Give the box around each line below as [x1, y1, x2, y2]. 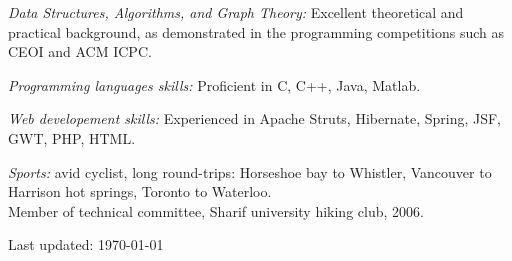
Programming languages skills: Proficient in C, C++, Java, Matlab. [8, 74, 421, 95]
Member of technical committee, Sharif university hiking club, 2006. [8, 200, 424, 221]
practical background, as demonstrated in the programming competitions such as [8, 21, 505, 42]
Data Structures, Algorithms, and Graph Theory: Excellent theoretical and [8, 2, 464, 22]
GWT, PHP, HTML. [8, 127, 136, 148]
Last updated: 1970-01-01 [8, 234, 164, 255]
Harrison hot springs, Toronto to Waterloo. [8, 181, 272, 202]
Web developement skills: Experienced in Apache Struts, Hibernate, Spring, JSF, [8, 108, 501, 129]
